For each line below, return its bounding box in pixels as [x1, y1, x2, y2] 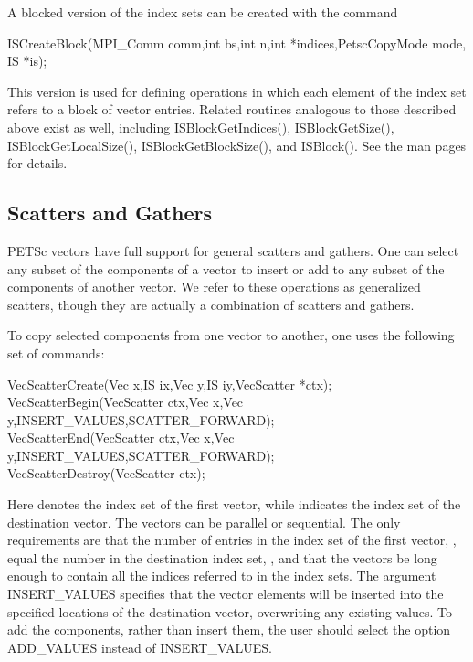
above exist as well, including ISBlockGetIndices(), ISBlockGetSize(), [7, 117, 394, 136]
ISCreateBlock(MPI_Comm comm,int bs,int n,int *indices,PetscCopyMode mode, [7, 33, 467, 52]
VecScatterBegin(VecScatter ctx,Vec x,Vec [7, 392, 244, 411]
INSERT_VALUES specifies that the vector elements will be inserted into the [7, 584, 444, 603]
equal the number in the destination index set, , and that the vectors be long [7, 548, 437, 567]
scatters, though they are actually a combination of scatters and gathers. [7, 294, 415, 314]
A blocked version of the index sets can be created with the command [7, 3, 398, 21]
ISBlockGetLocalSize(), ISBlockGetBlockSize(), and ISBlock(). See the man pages [7, 135, 467, 155]
